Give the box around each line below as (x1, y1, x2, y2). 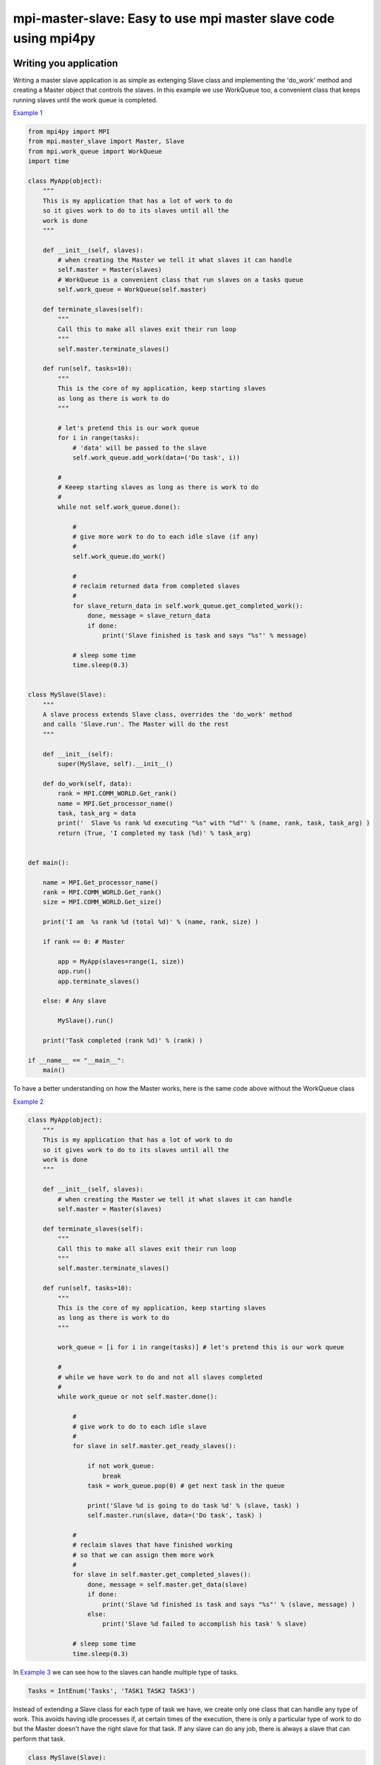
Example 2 (13, 1097, 44, 1106)
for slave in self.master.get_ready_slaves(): (72, 1442, 236, 1450)
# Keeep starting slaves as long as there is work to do (57, 484, 259, 491)
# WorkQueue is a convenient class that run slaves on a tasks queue (57, 275, 303, 284)
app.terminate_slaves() (57, 977, 140, 985)
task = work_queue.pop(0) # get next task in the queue (87, 1481, 285, 1490)
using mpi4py (13, 30, 96, 46)
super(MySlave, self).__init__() (57, 760, 174, 768)
